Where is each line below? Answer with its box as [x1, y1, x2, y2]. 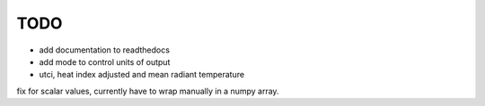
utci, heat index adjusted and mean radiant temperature [39, 69, 245, 80]
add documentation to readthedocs [39, 45, 171, 55]
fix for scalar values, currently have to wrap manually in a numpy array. [16, 86, 279, 96]
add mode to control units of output [39, 56, 171, 67]
